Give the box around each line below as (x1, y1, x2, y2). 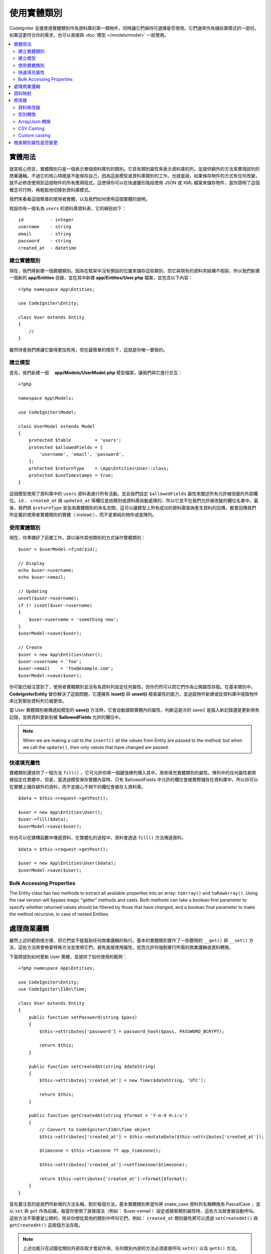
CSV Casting (18, 125, 45, 131)
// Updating (18, 588, 48, 594)
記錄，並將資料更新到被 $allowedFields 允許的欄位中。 (9, 714, 123, 720)
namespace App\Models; (18, 395, 74, 401)
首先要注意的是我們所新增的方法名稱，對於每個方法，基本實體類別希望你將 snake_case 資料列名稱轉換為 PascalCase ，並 (9, 1201, 260, 1207)
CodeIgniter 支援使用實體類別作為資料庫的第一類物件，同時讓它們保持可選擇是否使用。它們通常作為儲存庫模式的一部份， (9, 25, 259, 31)
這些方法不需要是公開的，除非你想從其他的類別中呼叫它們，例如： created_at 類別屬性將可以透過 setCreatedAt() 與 (9, 1215, 258, 1221)
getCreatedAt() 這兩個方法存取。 (9, 1222, 83, 1228)
